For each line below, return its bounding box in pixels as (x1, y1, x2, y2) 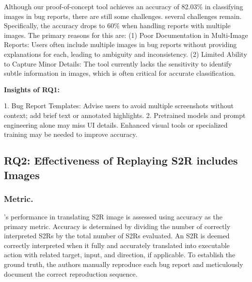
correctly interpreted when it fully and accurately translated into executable (4, 240, 230, 250)
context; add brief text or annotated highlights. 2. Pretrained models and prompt (4, 110, 246, 120)
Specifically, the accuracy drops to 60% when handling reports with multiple (4, 20, 231, 31)
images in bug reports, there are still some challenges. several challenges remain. (4, 11, 242, 21)
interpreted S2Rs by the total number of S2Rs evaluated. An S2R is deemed (4, 231, 230, 241)
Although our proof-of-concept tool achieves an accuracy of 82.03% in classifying (4, 1, 243, 11)
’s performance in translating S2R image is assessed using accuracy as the (4, 212, 222, 222)
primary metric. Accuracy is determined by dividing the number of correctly (4, 221, 231, 231)
